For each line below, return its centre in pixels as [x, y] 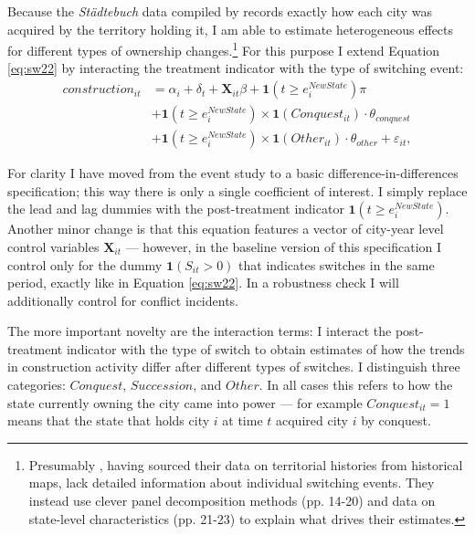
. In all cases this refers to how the [356, 385]
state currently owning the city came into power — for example [185, 402]
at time [243, 420]
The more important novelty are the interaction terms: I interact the [200, 331]
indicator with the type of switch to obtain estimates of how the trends [265, 348]
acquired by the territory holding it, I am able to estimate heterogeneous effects [231, 29]
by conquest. [396, 420]
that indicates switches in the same [337, 264]
